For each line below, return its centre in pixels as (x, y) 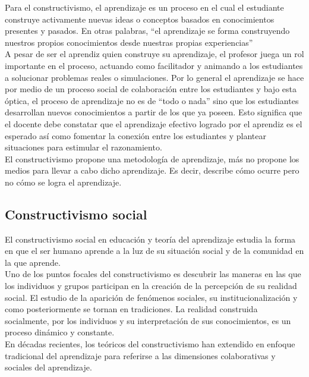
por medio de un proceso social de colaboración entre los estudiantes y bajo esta (151, 89)
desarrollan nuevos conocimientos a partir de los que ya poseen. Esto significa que (154, 112)
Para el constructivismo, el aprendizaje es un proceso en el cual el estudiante (144, 7)
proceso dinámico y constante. (60, 332)
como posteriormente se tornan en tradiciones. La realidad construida (131, 309)
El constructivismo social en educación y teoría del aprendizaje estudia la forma (150, 239)
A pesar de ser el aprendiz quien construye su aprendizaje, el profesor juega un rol (154, 54)
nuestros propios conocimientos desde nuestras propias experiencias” (129, 42)
